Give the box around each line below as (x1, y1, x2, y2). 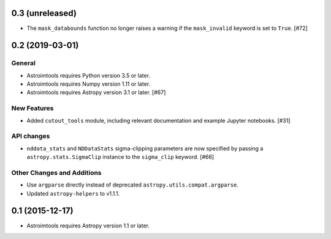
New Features (11, 104, 54, 112)
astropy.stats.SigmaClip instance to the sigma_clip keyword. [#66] (26, 153, 215, 161)
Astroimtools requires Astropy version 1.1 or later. (26, 222, 150, 229)
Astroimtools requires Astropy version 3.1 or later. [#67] (26, 89, 166, 96)
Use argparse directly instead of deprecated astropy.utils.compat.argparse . (26, 181, 239, 189)
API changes (11, 132, 50, 141)
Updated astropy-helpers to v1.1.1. (26, 189, 120, 197)
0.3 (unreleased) (11, 8, 77, 18)
